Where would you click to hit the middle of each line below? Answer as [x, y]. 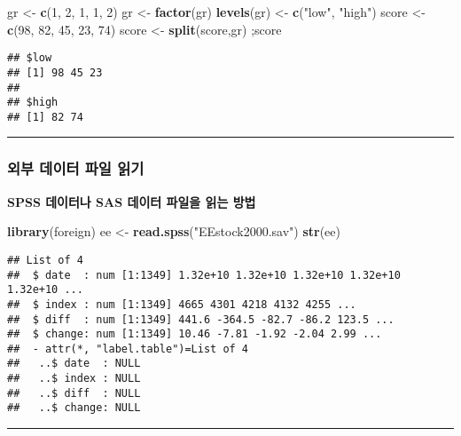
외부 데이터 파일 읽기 [76, 168]
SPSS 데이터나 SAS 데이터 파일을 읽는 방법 [132, 201]
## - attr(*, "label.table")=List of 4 [128, 349]
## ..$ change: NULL [74, 408]
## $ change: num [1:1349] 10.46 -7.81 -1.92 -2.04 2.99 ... [195, 334]
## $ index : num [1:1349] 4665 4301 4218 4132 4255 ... [182, 304]
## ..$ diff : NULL [74, 393]
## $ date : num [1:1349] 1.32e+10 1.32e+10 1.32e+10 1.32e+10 [204, 275]
